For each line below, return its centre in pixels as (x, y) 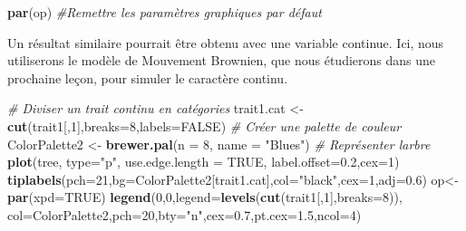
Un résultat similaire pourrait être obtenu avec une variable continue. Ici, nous (226, 42)
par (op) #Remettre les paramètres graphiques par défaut (165, 12)
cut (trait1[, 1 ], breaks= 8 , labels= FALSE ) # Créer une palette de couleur (204, 125)
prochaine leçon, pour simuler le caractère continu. (148, 77)
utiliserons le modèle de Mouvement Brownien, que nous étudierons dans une (222, 60)
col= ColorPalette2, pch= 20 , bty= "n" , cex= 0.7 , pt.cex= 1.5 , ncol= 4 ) (184, 214)
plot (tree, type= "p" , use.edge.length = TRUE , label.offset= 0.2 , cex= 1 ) (204, 162)
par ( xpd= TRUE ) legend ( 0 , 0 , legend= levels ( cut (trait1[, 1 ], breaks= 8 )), (205, 197)
